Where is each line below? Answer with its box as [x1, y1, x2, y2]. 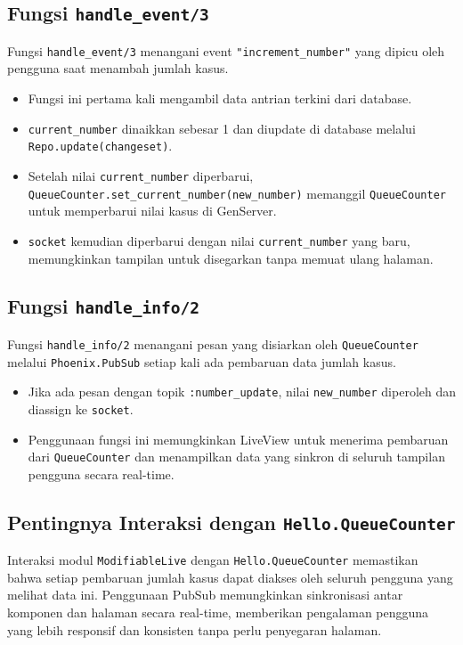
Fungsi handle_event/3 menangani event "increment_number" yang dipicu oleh [7, 41, 445, 60]
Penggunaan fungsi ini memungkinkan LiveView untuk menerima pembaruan [28, 429, 449, 448]
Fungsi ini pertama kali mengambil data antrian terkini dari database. [28, 89, 412, 108]
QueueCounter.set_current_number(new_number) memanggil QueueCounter [28, 184, 446, 202]
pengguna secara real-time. [28, 464, 175, 483]
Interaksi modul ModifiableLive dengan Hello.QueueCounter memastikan [7, 551, 418, 569]
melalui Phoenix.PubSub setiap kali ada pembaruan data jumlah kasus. [7, 352, 396, 371]
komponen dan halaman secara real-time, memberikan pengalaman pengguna [7, 602, 429, 621]
